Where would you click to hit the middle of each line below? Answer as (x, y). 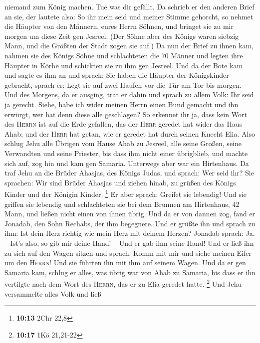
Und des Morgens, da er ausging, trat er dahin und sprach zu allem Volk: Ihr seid (129, 94)
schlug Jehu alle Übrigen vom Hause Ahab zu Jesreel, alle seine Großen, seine (123, 143)
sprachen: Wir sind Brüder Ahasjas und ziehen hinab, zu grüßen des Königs (120, 182)
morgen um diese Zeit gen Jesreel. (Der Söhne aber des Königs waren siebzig (122, 36)
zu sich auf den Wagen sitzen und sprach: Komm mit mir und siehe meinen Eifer (128, 253)
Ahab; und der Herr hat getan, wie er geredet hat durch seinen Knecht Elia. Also (130, 133)
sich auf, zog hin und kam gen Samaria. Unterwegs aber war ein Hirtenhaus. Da (127, 163)
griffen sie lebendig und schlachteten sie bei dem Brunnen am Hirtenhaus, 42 (122, 204)
